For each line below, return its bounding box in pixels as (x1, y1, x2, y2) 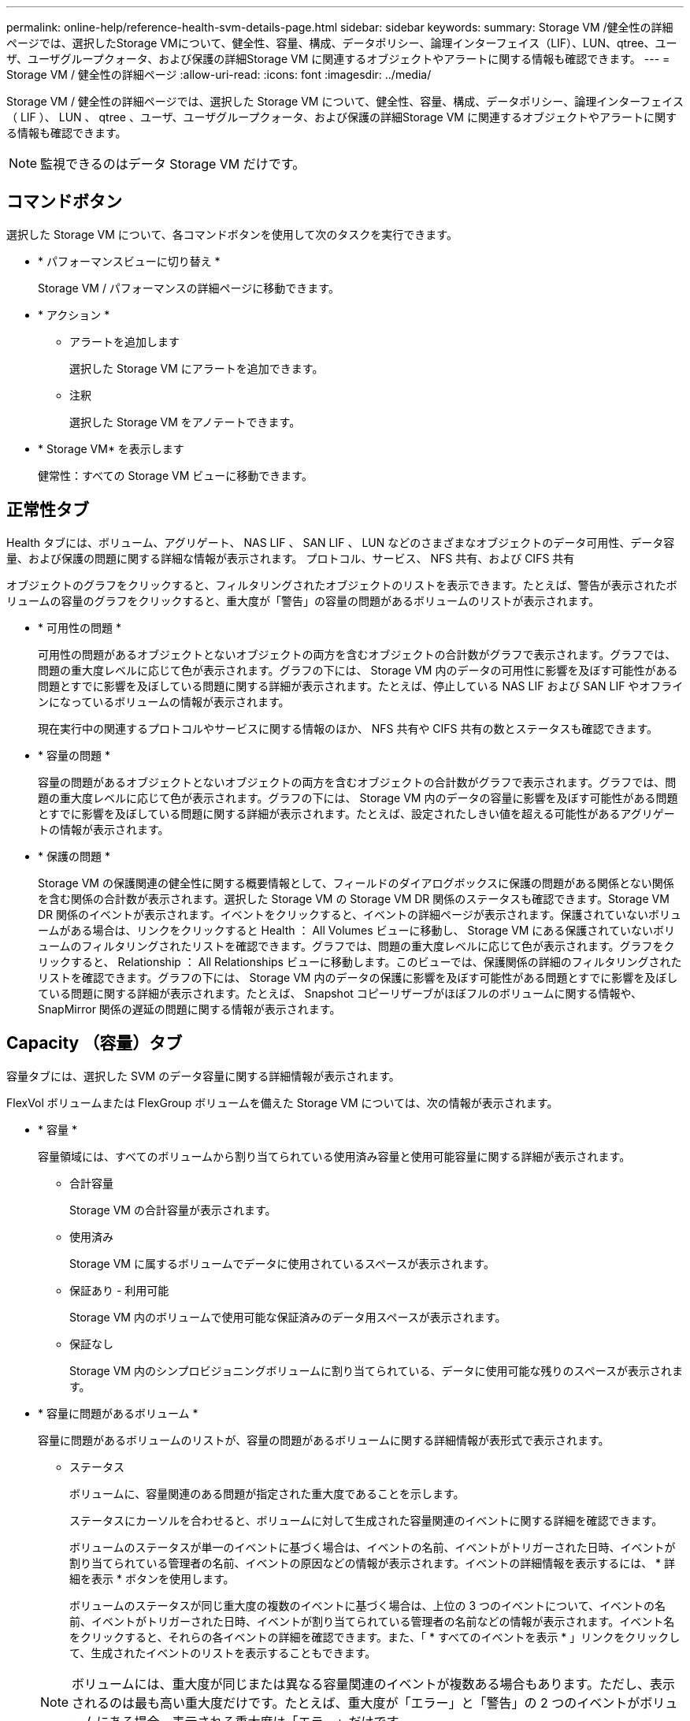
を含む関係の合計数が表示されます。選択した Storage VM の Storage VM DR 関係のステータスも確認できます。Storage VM (38, 891, 670, 905)
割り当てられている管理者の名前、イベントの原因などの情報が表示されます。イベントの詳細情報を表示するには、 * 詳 (69, 1556, 676, 1570)
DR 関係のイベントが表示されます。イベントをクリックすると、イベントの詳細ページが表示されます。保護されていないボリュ (38, 907, 681, 921)
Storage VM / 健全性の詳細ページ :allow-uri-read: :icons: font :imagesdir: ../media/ (6, 68, 432, 81)
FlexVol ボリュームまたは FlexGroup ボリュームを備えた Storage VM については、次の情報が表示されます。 (6, 1095, 558, 1110)
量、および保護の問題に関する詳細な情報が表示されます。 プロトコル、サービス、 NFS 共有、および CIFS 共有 (6, 551, 575, 565)
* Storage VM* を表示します (38, 441, 184, 455)
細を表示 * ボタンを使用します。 (69, 1571, 235, 1585)
